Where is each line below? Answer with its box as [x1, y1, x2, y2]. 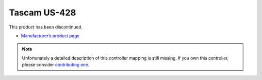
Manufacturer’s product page [21, 33, 80, 39]
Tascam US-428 [9, 7, 76, 18]
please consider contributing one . [22, 62, 90, 67]
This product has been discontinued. [9, 24, 82, 30]
